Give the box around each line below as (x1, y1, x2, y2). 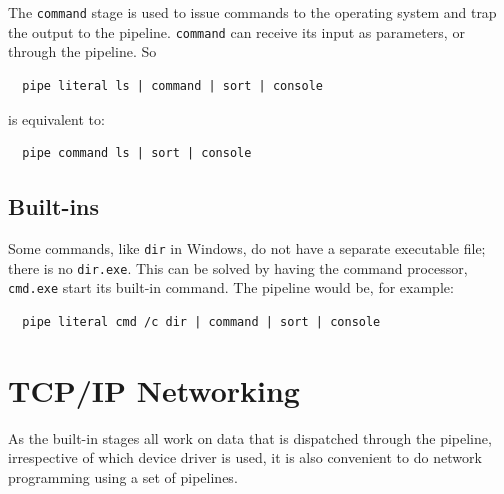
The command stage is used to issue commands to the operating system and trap (8, 2, 497, 22)
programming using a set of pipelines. (8, 466, 238, 487)
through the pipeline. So (8, 41, 157, 62)
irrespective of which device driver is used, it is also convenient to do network (8, 447, 482, 468)
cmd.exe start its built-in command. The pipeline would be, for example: (8, 277, 454, 298)
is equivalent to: (8, 108, 105, 129)
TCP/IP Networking (8, 369, 300, 410)
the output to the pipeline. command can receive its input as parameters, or (8, 21, 465, 42)
